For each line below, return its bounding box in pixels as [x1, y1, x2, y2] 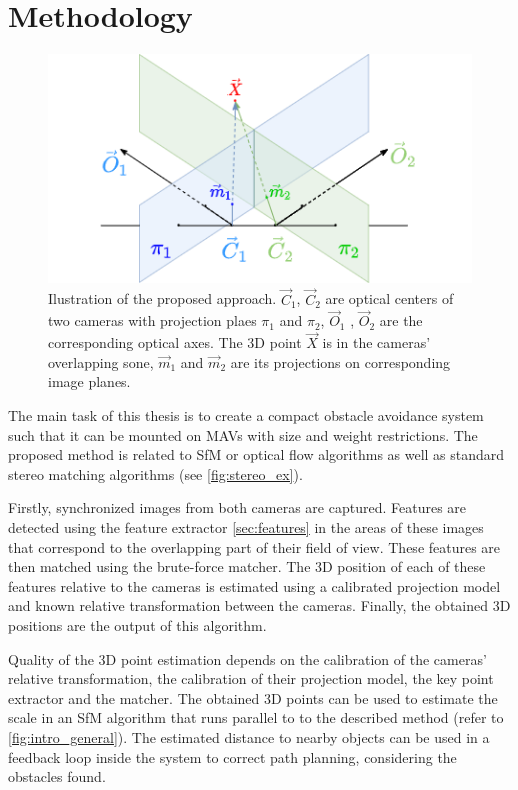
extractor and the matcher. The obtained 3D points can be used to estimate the [8, 687, 498, 708]
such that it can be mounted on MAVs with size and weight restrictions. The [8, 424, 478, 445]
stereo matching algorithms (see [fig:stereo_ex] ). [8, 463, 303, 484]
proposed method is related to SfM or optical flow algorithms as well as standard [8, 444, 505, 465]
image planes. [48, 371, 131, 392]
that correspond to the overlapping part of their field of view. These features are [8, 536, 501, 557]
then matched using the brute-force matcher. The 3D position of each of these [8, 556, 486, 577]
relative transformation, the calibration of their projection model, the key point [8, 668, 494, 689]
